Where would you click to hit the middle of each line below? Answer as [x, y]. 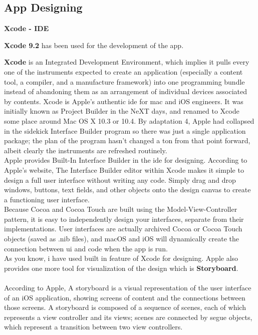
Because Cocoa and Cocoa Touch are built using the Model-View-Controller [121, 209]
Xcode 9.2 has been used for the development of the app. [94, 45]
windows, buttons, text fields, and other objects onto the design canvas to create [127, 190]
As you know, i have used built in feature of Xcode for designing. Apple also [121, 258]
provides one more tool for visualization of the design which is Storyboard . [121, 268]
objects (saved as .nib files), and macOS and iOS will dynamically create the [121, 239]
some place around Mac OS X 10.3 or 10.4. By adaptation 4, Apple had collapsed [129, 120]
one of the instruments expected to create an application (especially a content [123, 71]
